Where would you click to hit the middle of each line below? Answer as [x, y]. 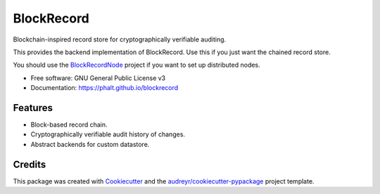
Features [33, 108]
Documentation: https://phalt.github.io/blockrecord [104, 88]
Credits [30, 164]
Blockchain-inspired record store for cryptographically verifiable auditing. [120, 39]
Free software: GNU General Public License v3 [98, 78]
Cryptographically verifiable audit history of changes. [108, 134]
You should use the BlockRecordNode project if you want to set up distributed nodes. [137, 65]
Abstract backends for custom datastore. [90, 144]
